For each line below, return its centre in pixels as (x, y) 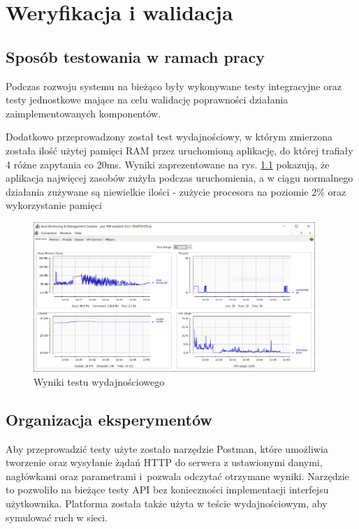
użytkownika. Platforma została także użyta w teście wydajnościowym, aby (167, 503)
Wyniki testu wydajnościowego (99, 381)
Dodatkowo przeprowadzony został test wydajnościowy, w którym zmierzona (169, 137)
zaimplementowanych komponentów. (83, 113)
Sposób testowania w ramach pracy (135, 56)
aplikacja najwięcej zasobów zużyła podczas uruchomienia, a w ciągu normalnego (179, 178)
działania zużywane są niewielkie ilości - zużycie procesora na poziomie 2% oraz (176, 191)
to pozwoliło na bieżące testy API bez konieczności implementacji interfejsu (167, 490)
